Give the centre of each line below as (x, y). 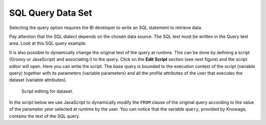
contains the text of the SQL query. (45, 116)
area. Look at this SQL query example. (48, 43)
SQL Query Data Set (50, 13)
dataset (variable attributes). (38, 80)
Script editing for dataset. (47, 91)
